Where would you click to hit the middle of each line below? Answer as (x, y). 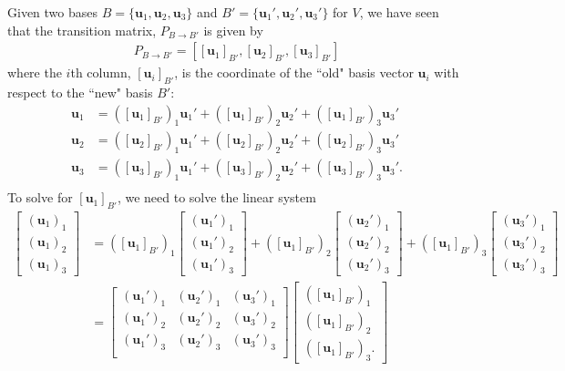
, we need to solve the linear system (216, 197)
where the (35, 72)
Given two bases (53, 12)
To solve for (40, 197)
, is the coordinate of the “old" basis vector (294, 72)
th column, (101, 72)
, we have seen (399, 12)
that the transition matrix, (82, 30)
